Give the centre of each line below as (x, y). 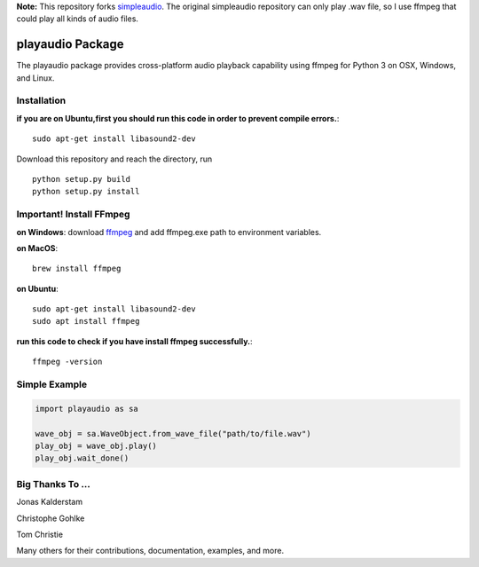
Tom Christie (40, 534)
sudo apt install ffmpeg (86, 321)
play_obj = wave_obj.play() (96, 445)
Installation (41, 100)
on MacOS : (37, 248)
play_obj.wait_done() (82, 458)
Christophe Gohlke (51, 518)
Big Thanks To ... (53, 484)
